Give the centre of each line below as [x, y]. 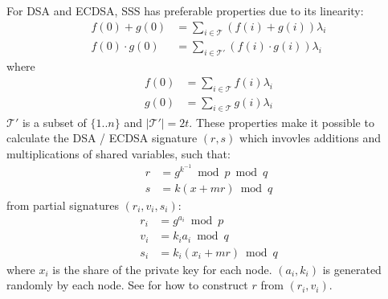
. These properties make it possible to [282, 122]
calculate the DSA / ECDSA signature [102, 138]
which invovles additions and [310, 138]
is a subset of [54, 122]
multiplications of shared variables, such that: [118, 153]
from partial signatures [63, 205]
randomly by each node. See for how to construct [127, 285]
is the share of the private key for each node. [162, 269]
